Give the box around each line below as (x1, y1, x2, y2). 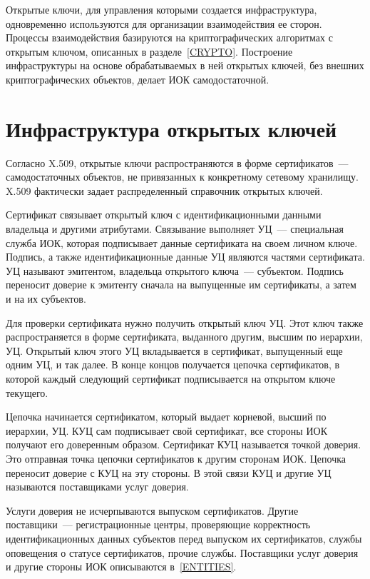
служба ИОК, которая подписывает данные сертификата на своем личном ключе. (6, 235, 358, 250)
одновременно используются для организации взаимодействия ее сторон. (6, 16, 322, 31)
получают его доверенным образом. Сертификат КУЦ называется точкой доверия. (6, 437, 361, 452)
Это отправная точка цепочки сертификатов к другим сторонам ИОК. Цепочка (6, 450, 346, 465)
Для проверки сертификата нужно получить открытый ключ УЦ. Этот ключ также (6, 315, 364, 330)
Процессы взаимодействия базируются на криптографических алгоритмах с (6, 30, 333, 45)
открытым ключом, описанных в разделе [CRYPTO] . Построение (6, 44, 293, 59)
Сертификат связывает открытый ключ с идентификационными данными (6, 207, 322, 222)
